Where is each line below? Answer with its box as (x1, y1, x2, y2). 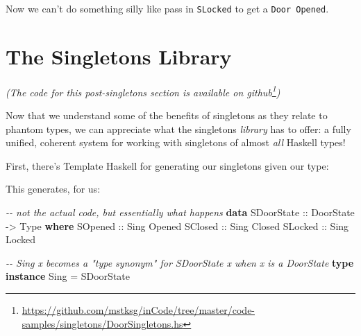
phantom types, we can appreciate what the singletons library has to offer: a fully (6, 121, 351, 136)
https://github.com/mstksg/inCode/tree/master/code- (22, 302, 255, 317)
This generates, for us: (6, 182, 101, 196)
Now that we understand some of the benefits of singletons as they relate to (6, 108, 328, 123)
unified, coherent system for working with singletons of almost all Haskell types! (6, 135, 346, 150)
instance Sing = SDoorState (6, 269, 130, 283)
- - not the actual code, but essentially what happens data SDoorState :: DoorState (6, 205, 355, 219)
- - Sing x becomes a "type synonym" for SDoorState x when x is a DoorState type (6, 255, 354, 269)
